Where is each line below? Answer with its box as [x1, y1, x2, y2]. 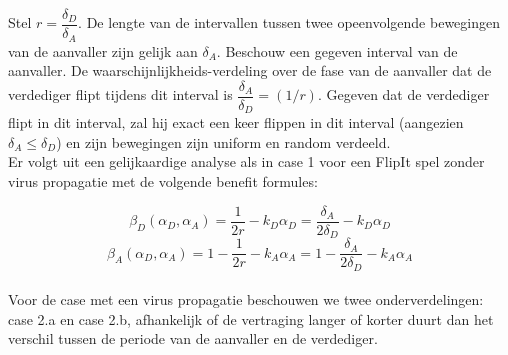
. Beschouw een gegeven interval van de [216, 40, 458, 61]
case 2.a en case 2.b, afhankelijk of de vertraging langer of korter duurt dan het [8, 308, 494, 329]
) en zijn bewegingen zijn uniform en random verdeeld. [56, 131, 391, 152]
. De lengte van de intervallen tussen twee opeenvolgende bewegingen [78, 12, 500, 33]
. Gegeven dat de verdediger [317, 84, 490, 105]
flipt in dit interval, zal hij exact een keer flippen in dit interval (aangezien [8, 112, 464, 133]
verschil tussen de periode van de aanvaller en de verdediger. [8, 328, 378, 349]
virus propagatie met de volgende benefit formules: [8, 171, 318, 191]
